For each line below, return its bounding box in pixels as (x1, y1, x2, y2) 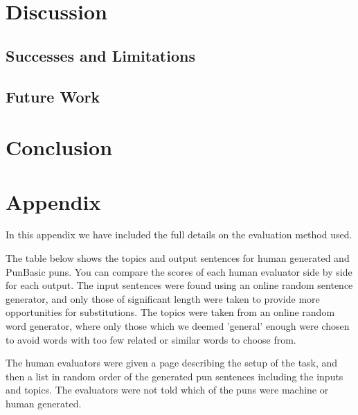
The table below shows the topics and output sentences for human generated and (6, 251, 350, 265)
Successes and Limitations (6, 44, 195, 66)
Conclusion (6, 133, 113, 161)
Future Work (6, 85, 100, 107)
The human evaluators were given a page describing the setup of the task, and (6, 355, 338, 370)
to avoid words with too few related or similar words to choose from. (6, 332, 296, 346)
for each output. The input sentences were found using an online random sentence (6, 278, 353, 292)
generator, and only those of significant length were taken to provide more (6, 291, 320, 306)
